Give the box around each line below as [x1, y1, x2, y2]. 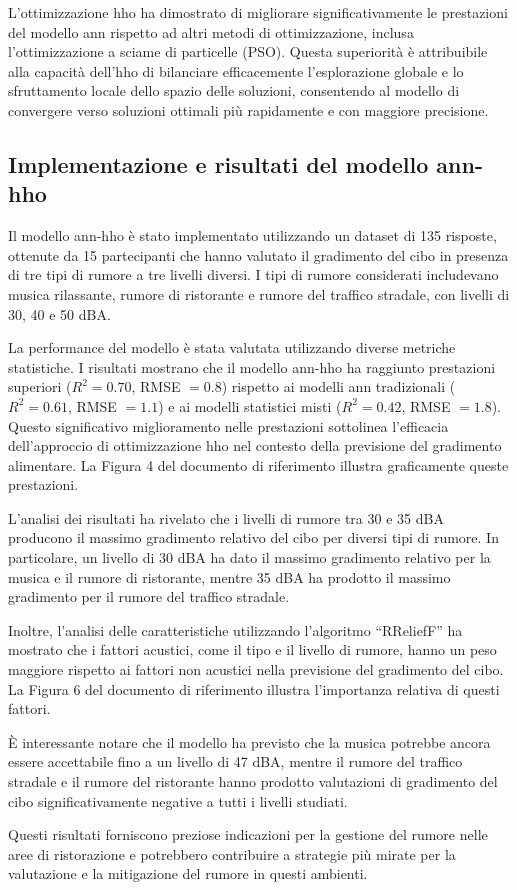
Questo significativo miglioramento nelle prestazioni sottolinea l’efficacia [8, 415, 449, 436]
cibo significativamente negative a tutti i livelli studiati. [8, 790, 348, 811]
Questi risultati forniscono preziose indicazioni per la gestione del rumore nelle [8, 824, 488, 845]
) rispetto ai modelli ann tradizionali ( [221, 376, 456, 397]
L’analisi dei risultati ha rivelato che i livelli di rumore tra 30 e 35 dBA [8, 507, 444, 528]
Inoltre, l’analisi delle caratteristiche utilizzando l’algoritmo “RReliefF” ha [8, 619, 463, 640]
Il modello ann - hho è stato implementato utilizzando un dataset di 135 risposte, [8, 225, 497, 246]
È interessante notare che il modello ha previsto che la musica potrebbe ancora [8, 731, 491, 752]
